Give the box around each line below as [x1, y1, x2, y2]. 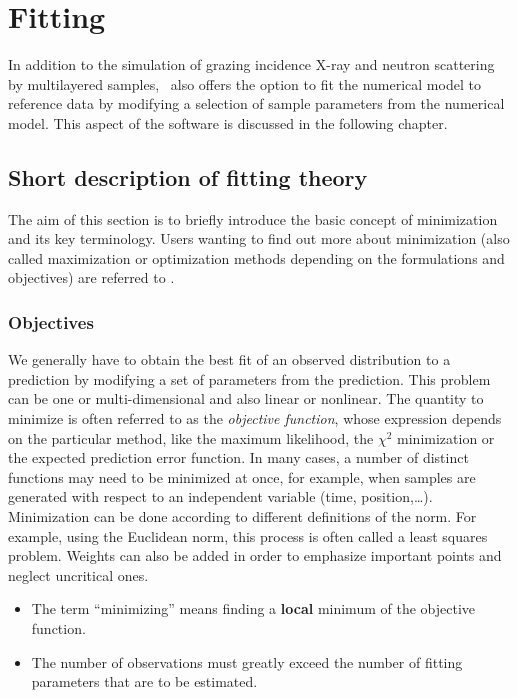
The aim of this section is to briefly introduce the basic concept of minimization [8, 208, 498, 229]
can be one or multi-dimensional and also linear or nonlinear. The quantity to [8, 388, 484, 409]
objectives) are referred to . [8, 267, 175, 288]
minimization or [397, 427, 495, 448]
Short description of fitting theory [8, 161, 368, 192]
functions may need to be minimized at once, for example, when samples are [8, 466, 476, 487]
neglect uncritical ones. [8, 564, 149, 585]
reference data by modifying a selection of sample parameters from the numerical [8, 93, 505, 114]
